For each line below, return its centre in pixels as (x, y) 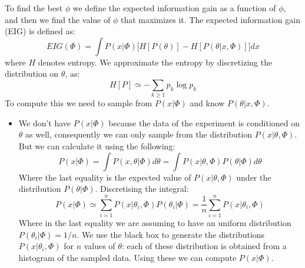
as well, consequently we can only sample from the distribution (139, 134)
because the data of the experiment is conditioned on (204, 122)
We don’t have (45, 122)
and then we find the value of (58, 19)
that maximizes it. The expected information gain (210, 19)
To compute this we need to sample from (79, 103)
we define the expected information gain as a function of (174, 8)
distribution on (32, 73)
